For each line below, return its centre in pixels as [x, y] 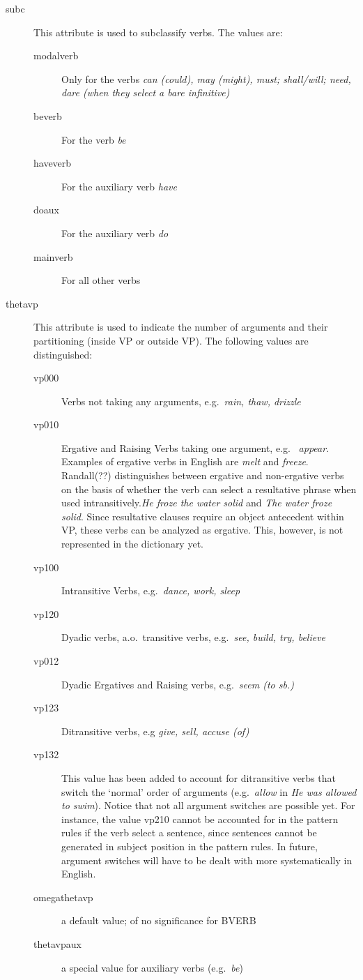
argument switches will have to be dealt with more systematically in [207, 860]
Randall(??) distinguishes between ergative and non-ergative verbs [203, 475]
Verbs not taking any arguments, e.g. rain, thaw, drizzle [181, 401]
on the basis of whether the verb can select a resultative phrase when [209, 489]
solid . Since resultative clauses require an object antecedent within [203, 516]
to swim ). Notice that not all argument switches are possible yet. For [208, 805]
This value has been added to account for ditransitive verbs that [199, 777]
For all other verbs [101, 280]
